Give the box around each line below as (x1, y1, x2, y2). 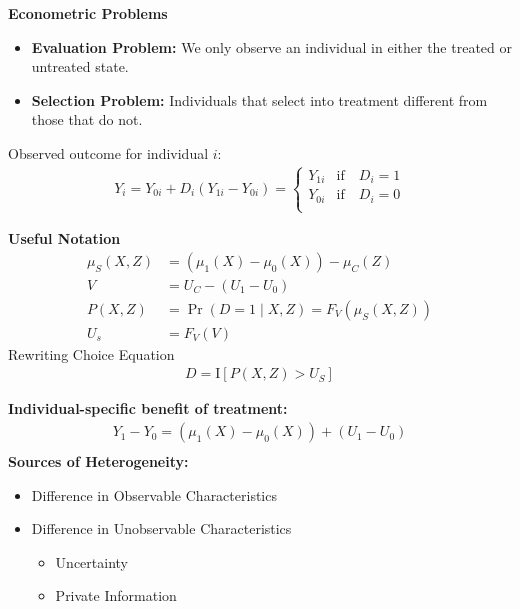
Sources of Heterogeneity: (8, 451, 189, 472)
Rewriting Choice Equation (8, 343, 175, 364)
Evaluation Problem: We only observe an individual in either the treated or (31, 36, 512, 57)
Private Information (55, 585, 177, 606)
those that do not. (31, 109, 143, 130)
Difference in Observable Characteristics (31, 484, 277, 505)
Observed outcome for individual (8, 142, 209, 163)
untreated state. (31, 56, 129, 77)
